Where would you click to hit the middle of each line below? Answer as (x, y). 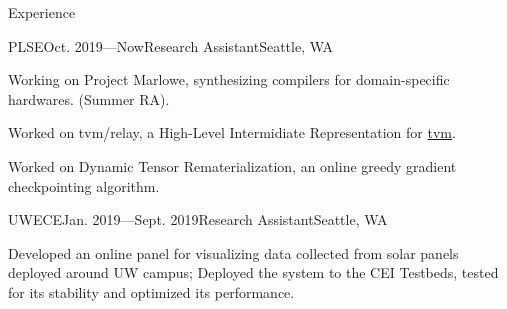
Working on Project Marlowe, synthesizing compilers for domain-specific (229, 79)
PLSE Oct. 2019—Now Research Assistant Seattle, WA (171, 45)
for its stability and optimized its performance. (151, 291)
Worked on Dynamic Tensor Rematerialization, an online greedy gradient (232, 165)
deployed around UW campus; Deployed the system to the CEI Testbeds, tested (253, 272)
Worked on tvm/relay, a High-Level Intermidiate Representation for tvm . (232, 132)
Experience (42, 12)
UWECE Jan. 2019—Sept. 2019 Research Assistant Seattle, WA (198, 219)
